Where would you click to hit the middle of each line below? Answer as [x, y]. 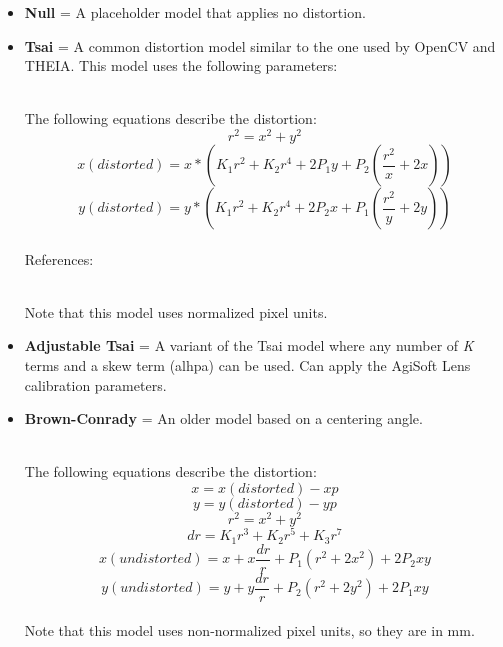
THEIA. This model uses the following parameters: [181, 65]
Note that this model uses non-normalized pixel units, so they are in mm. [249, 630]
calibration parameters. [95, 384]
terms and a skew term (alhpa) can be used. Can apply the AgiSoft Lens [247, 365]
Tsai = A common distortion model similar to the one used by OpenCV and [260, 45]
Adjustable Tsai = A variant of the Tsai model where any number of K [249, 345]
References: [59, 258]
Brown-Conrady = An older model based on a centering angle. [223, 418]
